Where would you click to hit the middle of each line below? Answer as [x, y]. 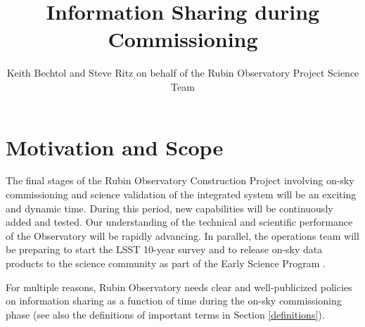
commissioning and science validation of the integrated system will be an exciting [181, 194]
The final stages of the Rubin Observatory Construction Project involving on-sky [180, 180]
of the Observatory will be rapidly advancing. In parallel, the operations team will [182, 235]
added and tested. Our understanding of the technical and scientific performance [179, 222]
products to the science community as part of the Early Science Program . [166, 263]
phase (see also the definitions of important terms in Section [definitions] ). [165, 314]
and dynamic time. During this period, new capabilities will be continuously [169, 208]
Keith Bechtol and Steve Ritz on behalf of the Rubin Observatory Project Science [183, 73]
